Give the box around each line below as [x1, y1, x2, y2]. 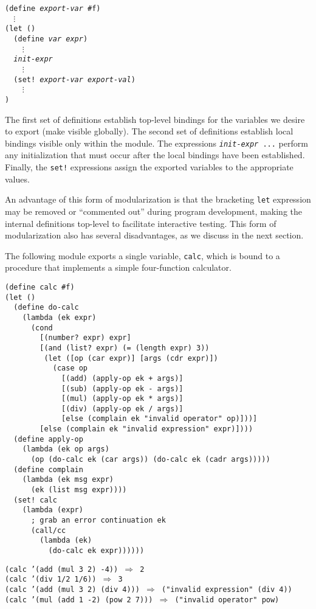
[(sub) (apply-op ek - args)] [61, 384, 184, 393]
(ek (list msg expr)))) [30, 485, 127, 495]
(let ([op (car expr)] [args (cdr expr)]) [44, 353, 218, 363]
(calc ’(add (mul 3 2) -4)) [5, 565, 118, 574]
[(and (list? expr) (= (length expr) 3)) [39, 343, 210, 352]
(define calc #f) [5, 282, 75, 291]
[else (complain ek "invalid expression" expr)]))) [39, 425, 253, 434]
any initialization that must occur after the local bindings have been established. [5, 148, 305, 161]
